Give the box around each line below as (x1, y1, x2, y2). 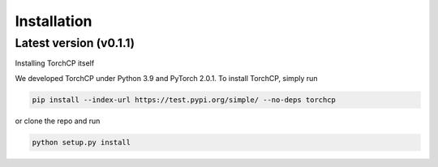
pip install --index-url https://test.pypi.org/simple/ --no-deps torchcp (32, 95, 337, 105)
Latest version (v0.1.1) (15, 36, 135, 50)
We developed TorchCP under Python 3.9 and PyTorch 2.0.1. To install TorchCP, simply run (15, 73, 318, 83)
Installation (15, 12, 92, 30)
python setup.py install (32, 138, 131, 147)
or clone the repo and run (15, 116, 101, 126)
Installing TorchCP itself (15, 58, 95, 68)
